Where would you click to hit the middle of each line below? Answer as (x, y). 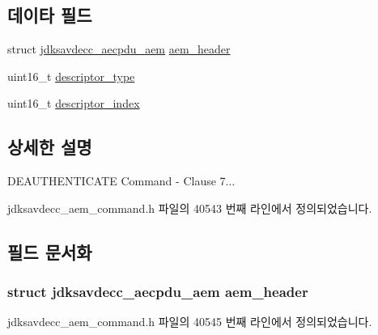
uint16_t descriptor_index (74, 103)
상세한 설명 (50, 147)
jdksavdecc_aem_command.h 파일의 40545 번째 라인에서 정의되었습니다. (190, 322)
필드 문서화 (50, 251)
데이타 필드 (50, 15)
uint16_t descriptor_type (71, 76)
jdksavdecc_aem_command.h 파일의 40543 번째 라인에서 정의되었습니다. (190, 208)
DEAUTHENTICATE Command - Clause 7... (121, 181)
